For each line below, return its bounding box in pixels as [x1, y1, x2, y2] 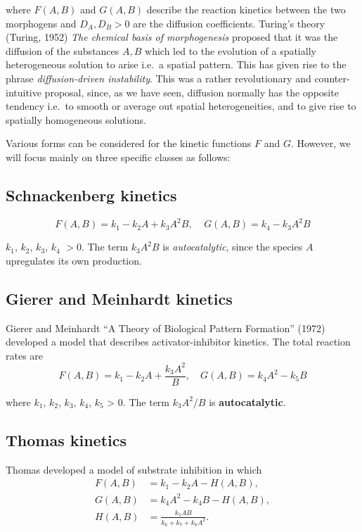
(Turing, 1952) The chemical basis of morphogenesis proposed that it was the [6, 30, 338, 44]
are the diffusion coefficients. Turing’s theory [133, 15, 325, 30]
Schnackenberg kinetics [6, 184, 177, 205]
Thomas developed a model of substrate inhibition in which [6, 462, 262, 476]
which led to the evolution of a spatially [145, 43, 316, 58]
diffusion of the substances [6, 43, 119, 58]
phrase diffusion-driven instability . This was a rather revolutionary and [6, 70, 311, 85]
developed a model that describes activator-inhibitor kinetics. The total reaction [6, 334, 351, 349]
